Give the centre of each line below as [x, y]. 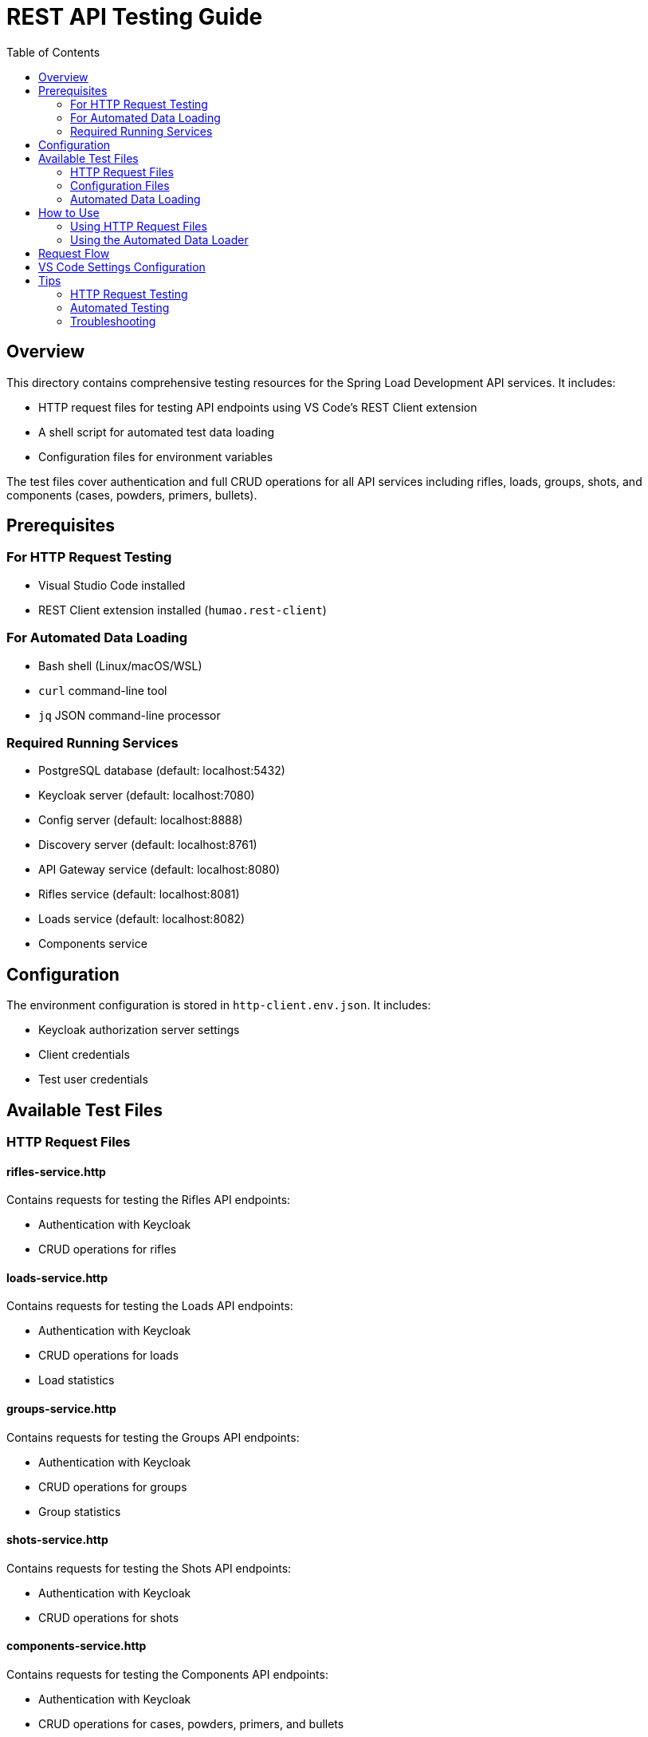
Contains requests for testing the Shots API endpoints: [149, 1568]
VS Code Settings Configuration [122, 266]
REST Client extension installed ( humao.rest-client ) [183, 610]
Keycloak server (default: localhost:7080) [147, 795]
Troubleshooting [113, 321]
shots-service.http [57, 1540]
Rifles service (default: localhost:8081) [139, 894]
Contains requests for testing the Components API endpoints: [167, 1675]
